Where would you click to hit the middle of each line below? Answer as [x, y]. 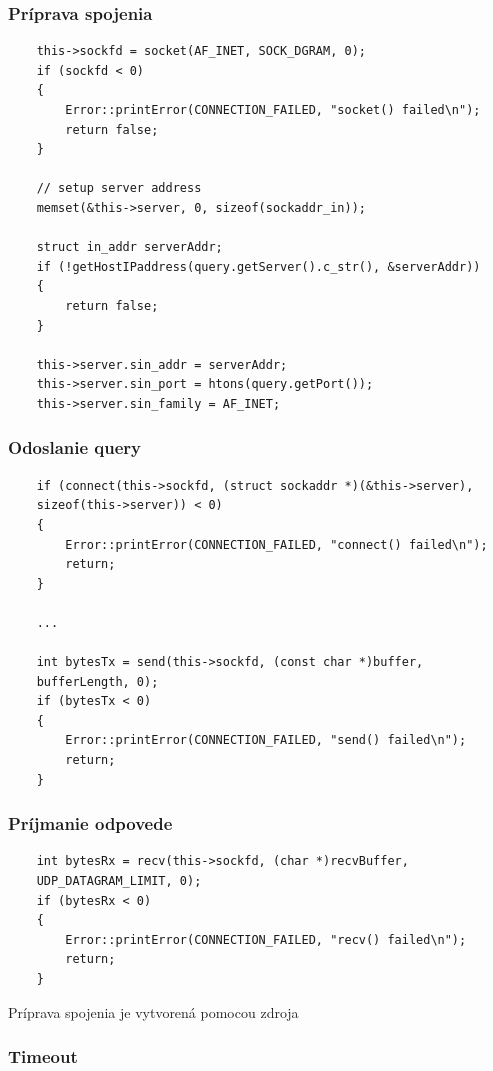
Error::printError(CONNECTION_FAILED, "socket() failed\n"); [273, 110]
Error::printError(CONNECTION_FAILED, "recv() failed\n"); [266, 939]
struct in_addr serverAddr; [129, 247]
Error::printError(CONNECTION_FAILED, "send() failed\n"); [266, 740]
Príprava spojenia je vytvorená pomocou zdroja [153, 1011]
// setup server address [119, 188]
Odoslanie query [75, 447]
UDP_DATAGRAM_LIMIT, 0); [119, 881]
